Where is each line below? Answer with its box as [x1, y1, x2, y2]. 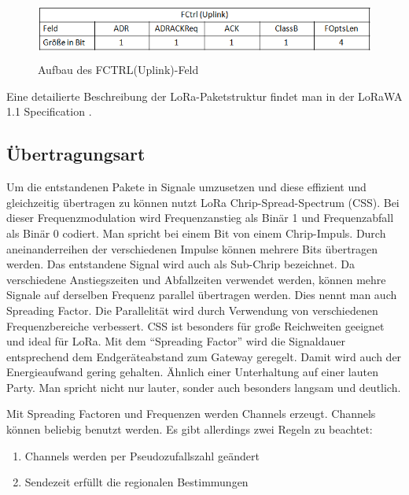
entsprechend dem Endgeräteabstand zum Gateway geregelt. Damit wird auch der [6, 348, 402, 364]
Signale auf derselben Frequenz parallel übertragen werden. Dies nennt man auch [6, 286, 397, 303]
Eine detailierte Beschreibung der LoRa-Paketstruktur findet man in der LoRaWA [6, 87, 403, 104]
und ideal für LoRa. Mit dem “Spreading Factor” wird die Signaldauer [6, 333, 345, 349]
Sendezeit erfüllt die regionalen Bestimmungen [24, 474, 249, 490]
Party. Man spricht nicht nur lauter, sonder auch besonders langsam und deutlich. [6, 379, 401, 395]
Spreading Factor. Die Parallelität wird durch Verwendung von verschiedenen [6, 301, 378, 318]
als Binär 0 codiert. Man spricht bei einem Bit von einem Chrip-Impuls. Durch [6, 224, 386, 241]
